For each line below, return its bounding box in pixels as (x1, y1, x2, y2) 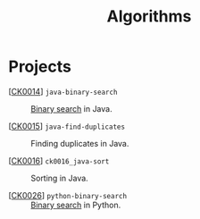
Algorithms (106, 6, 192, 27)
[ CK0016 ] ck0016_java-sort (8, 155, 110, 166)
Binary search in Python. (30, 199, 121, 210)
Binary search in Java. (30, 103, 112, 114)
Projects (8, 56, 72, 77)
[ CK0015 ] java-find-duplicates (8, 121, 126, 131)
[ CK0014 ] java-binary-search (8, 86, 118, 97)
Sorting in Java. (30, 173, 88, 183)
